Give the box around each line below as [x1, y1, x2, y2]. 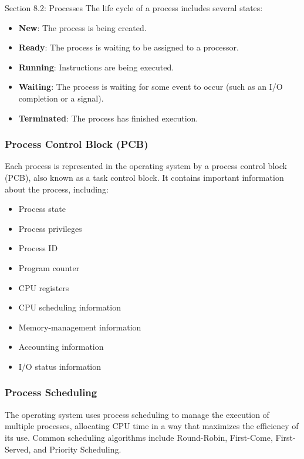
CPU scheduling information [18, 301, 121, 313]
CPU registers [18, 281, 69, 293]
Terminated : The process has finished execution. [18, 112, 198, 124]
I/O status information [18, 360, 102, 372]
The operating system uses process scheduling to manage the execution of [5, 408, 269, 420]
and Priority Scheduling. [33, 443, 121, 455]
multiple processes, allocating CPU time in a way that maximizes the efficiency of [5, 420, 299, 432]
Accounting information [18, 340, 104, 353]
